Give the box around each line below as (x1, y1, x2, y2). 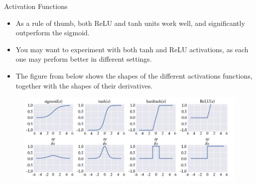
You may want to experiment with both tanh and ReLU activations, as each (15, 44, 249, 54)
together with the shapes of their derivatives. (15, 80, 153, 91)
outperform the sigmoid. (15, 27, 90, 38)
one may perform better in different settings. (15, 54, 152, 64)
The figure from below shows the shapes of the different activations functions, (15, 70, 253, 81)
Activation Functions (4, 1, 68, 11)
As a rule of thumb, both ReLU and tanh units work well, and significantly (15, 17, 245, 28)
